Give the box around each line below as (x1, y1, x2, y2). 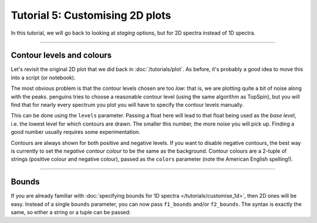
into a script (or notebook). (11, 74, 76, 81)
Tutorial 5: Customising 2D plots (11, 9, 171, 22)
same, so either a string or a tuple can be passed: (11, 209, 131, 216)
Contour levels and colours (11, 50, 112, 60)
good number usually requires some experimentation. (11, 129, 141, 136)
